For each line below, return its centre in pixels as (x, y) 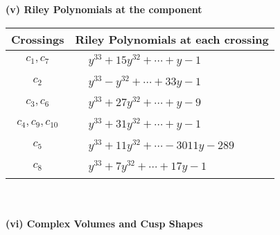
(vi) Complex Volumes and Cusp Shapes (104, 223)
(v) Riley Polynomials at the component (104, 9)
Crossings (38, 39)
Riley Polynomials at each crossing (172, 39)
